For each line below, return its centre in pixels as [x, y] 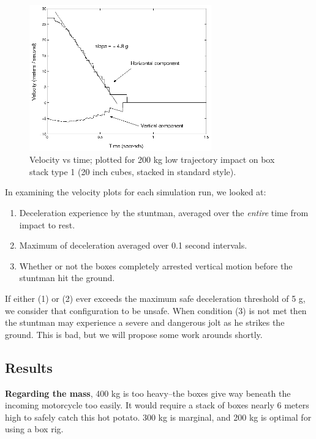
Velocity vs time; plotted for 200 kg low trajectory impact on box [152, 159]
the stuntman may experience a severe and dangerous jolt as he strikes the [145, 322]
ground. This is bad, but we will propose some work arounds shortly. [134, 334]
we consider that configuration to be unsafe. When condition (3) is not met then [156, 310]
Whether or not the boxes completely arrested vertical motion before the [156, 265]
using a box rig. [34, 429]
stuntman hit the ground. [67, 278]
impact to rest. [47, 224]
